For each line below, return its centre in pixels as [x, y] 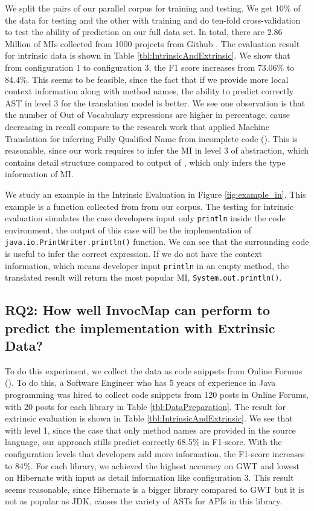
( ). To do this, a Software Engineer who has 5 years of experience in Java [140, 382]
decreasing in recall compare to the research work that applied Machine [137, 126]
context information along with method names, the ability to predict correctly [149, 91]
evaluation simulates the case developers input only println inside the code [145, 218]
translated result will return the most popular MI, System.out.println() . [143, 277]
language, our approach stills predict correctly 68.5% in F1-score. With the [143, 442]
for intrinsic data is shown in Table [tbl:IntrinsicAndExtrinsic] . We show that [148, 55]
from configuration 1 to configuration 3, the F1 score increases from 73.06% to [150, 67]
